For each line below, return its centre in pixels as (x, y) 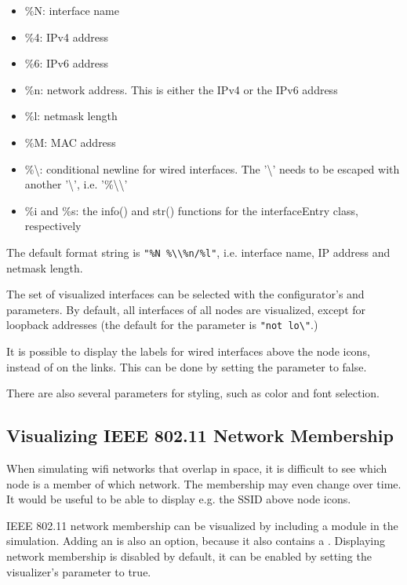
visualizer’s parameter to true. (79, 571)
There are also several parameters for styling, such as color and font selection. (193, 393)
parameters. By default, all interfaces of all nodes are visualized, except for (186, 309)
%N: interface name (72, 10)
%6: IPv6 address (66, 63)
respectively (53, 226)
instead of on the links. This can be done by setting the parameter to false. (187, 366)
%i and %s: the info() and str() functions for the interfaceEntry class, (191, 210)
